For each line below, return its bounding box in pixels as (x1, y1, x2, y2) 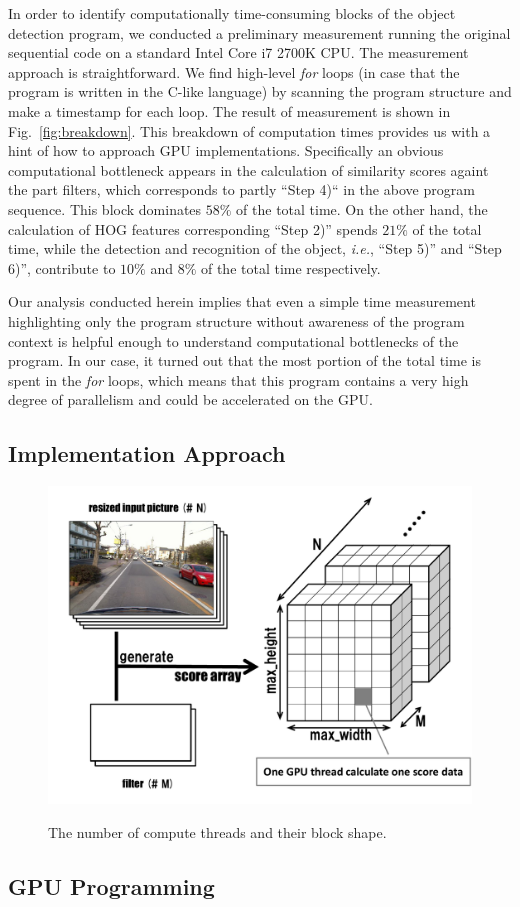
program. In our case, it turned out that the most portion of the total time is (8, 350, 481, 371)
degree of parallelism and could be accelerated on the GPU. (8, 389, 373, 410)
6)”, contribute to (8, 257, 116, 278)
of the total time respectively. (200, 257, 381, 278)
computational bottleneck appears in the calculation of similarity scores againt (8, 159, 489, 180)
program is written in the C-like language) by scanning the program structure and (8, 81, 512, 102)
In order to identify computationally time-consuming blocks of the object (8, 3, 456, 23)
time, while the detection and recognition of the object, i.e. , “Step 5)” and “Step (8, 238, 502, 259)
